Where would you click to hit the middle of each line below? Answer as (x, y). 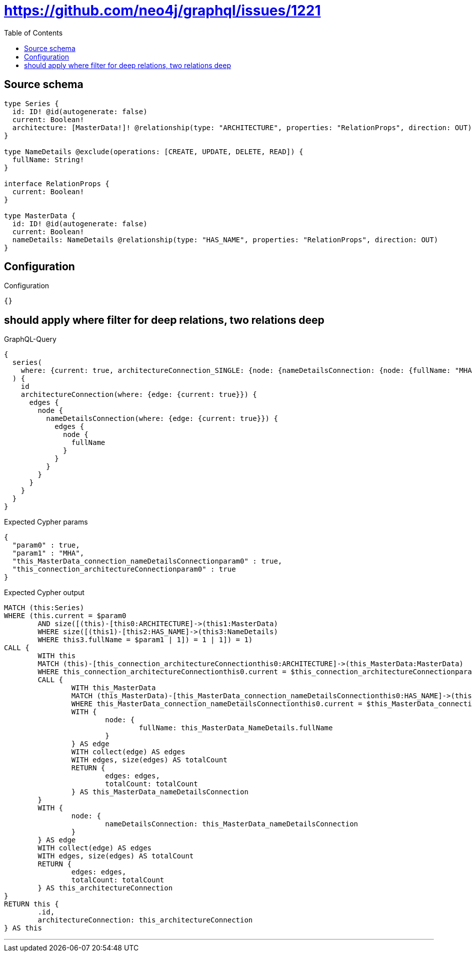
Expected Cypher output (44, 593)
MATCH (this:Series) (44, 608)
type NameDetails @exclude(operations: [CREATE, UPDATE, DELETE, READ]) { (154, 151)
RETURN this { (31, 904)
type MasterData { (40, 215)
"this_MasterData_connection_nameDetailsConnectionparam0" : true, (147, 561)
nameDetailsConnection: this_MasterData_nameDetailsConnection (232, 824)
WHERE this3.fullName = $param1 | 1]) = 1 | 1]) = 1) (145, 640)
